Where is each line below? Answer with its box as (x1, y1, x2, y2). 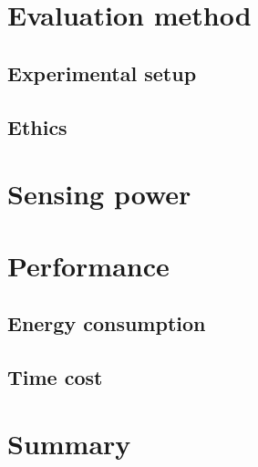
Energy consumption (7, 309, 206, 337)
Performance (7, 246, 170, 284)
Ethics (7, 112, 67, 140)
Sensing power (7, 175, 191, 213)
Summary (7, 425, 131, 462)
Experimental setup (7, 58, 197, 87)
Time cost (7, 362, 103, 390)
